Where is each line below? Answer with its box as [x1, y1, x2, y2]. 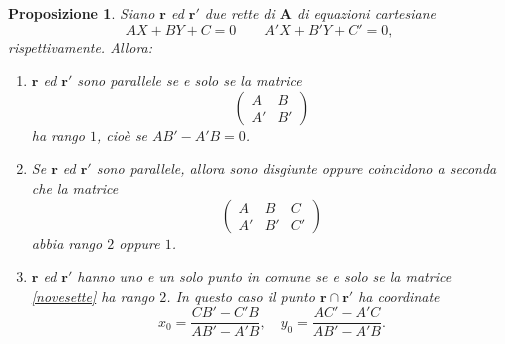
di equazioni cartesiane [297, 3, 437, 23]
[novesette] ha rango [31, 285, 155, 306]
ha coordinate [358, 285, 440, 306]
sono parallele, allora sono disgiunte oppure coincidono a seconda [96, 158, 497, 179]
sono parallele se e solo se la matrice [77, 70, 302, 91]
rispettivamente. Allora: [8, 36, 153, 57]
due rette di [204, 3, 275, 23]
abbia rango [31, 232, 103, 253]
